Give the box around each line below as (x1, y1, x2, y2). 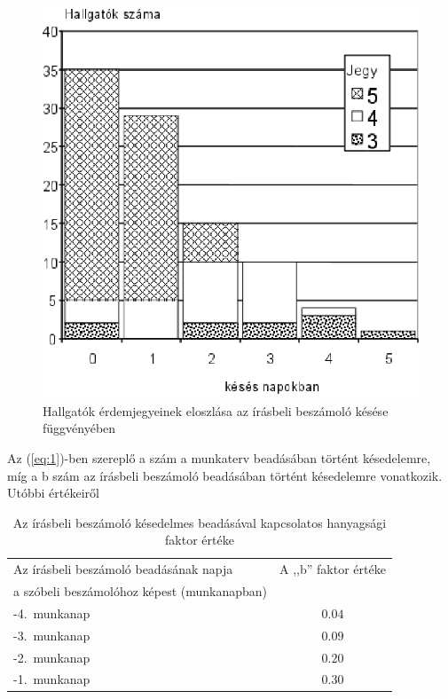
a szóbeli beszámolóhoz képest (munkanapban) (13, 581, 268, 600)
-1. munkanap (13, 670, 90, 688)
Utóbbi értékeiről (7, 483, 99, 502)
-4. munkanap (13, 603, 90, 622)
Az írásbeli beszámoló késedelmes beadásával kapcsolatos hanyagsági (12, 513, 387, 531)
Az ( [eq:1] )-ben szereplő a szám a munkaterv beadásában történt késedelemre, (7, 448, 431, 467)
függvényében (43, 419, 116, 437)
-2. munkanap (13, 648, 90, 666)
